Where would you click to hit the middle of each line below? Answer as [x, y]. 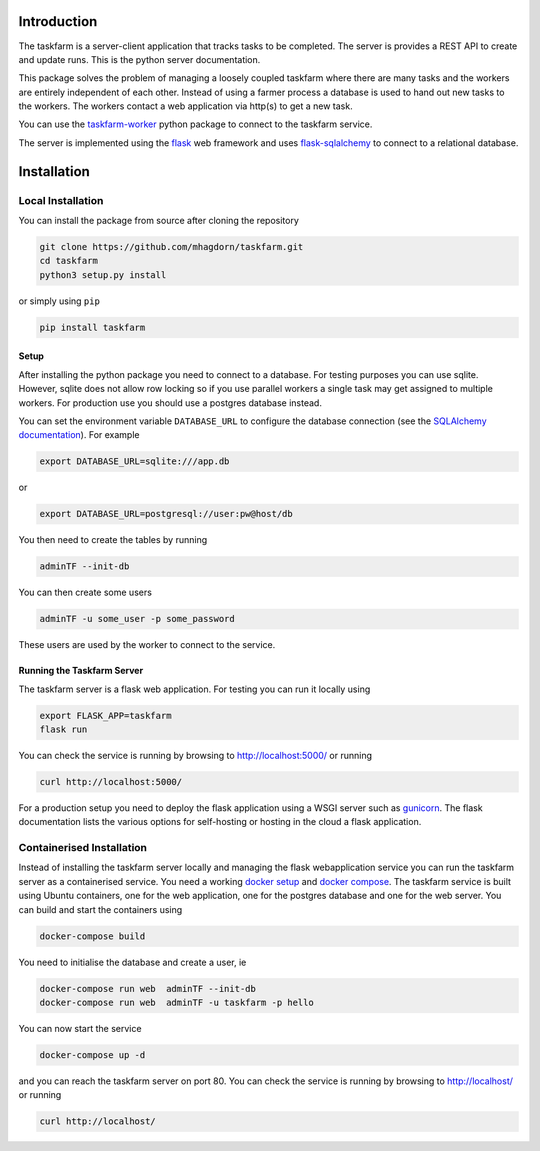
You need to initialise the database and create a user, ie [132, 962]
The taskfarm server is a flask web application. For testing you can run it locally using [194, 689]
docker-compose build [92, 936]
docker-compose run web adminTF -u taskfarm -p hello [176, 1002]
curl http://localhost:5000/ [111, 781]
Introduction [58, 21]
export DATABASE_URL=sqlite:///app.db [134, 461]
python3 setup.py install [103, 274]
